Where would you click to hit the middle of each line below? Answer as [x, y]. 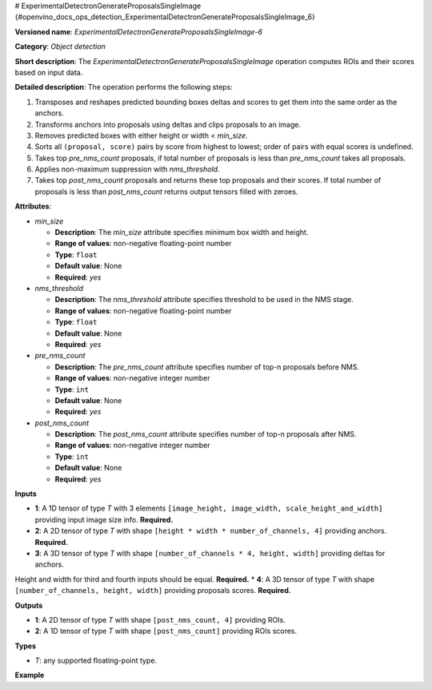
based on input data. [49, 72]
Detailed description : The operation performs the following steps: [124, 87]
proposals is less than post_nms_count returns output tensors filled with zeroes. [166, 192]
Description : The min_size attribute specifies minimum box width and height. [182, 232]
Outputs [29, 605]
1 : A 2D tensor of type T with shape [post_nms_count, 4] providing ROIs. [160, 619]
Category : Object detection [60, 46]
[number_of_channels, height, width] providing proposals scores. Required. [153, 591]
